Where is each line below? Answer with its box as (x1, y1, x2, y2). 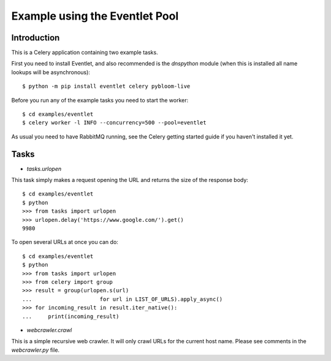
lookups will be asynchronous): (11, 68, 90, 76)
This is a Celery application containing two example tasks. (11, 49, 159, 56)
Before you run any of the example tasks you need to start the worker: (11, 96, 189, 104)
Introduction (11, 32, 60, 43)
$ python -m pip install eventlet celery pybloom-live (22, 83, 191, 90)
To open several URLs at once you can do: (11, 238, 119, 246)
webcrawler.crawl (26, 326, 72, 333)
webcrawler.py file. (11, 346, 60, 354)
